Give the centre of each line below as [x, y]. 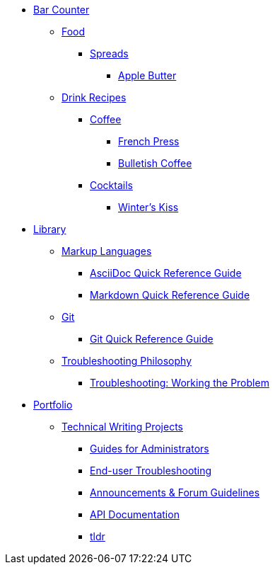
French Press [149, 141]
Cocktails [111, 185]
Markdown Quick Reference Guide [170, 295]
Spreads [109, 53]
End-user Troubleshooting [151, 471]
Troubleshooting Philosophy [127, 361]
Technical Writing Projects [123, 427]
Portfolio [53, 405]
